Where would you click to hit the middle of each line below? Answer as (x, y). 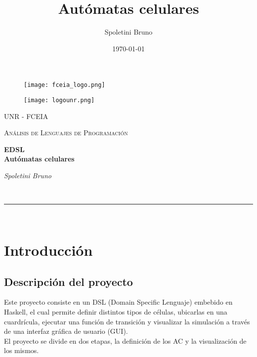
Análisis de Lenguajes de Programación (66, 133)
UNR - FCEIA (26, 116)
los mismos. (21, 350)
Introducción (48, 250)
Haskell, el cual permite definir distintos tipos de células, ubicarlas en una (116, 311)
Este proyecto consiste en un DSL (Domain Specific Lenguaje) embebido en (118, 302)
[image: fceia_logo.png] (64, 85)
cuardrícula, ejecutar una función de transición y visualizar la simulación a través (127, 321)
